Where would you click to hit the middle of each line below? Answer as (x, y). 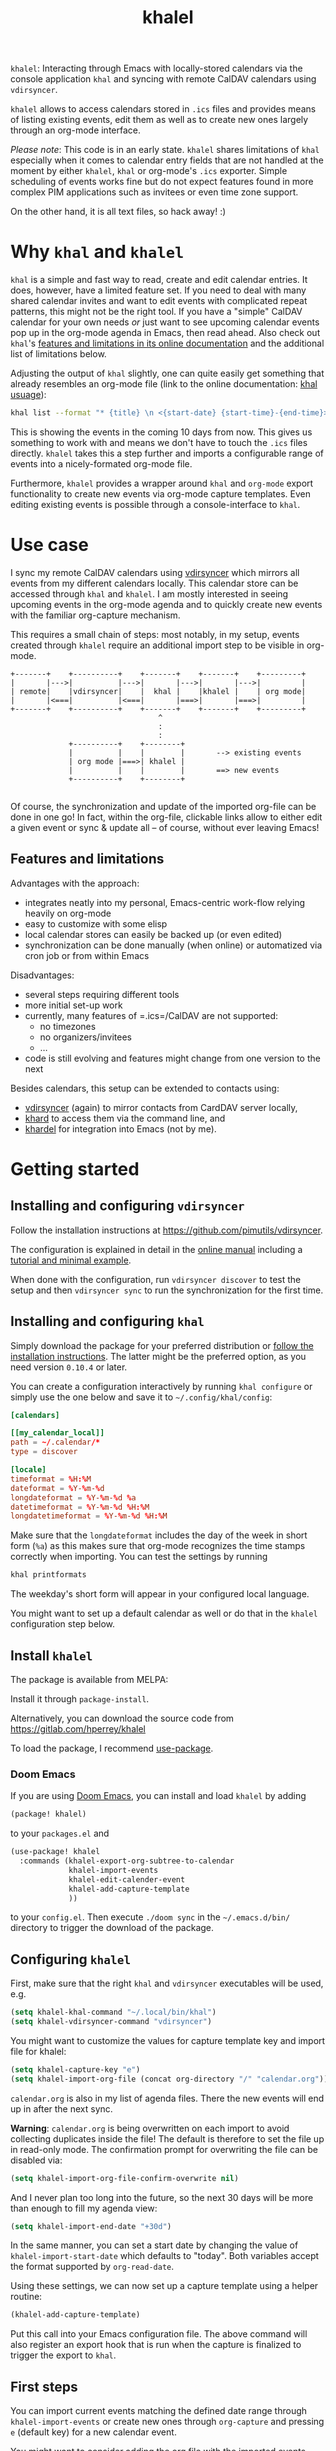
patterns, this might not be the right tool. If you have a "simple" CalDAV (156, 312)
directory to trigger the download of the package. (112, 1928)
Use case (49, 545)
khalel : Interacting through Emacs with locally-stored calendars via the (156, 68)
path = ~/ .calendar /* (55, 1442)
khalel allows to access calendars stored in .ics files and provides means (163, 109)
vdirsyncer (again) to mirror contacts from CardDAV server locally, (161, 1107)
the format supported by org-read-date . (92, 2267)
